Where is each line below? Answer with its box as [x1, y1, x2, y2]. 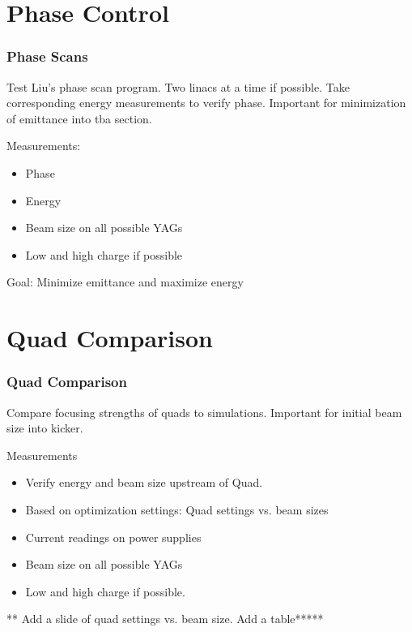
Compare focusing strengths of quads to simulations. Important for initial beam [6, 403, 402, 420]
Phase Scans [6, 46, 88, 67]
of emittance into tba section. [6, 110, 152, 127]
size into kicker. [6, 419, 83, 436]
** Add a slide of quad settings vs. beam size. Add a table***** [6, 610, 324, 627]
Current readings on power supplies [25, 528, 202, 545]
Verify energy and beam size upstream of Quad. [25, 474, 263, 491]
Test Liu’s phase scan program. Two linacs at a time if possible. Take [6, 78, 350, 95]
